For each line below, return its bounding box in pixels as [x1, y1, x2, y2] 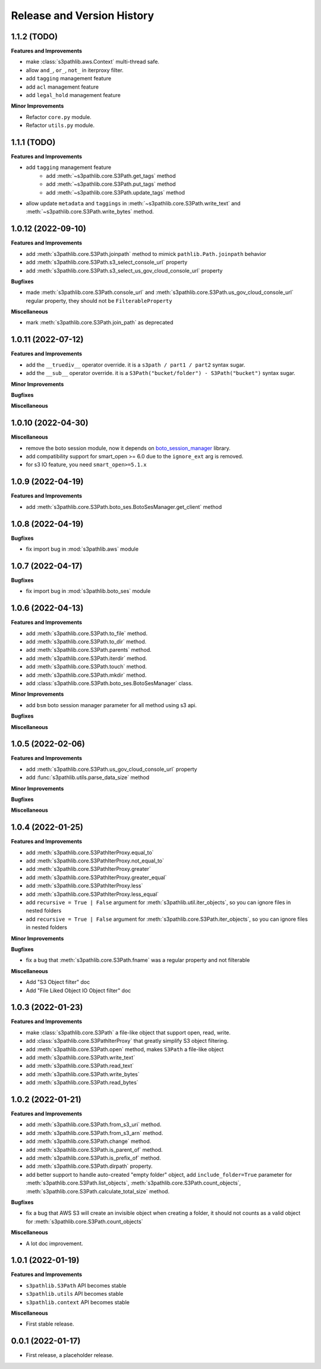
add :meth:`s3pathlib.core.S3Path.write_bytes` [26, 1070, 140, 1077]
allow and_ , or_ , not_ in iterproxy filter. [26, 66, 124, 74]
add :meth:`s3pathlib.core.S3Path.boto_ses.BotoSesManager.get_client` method [26, 503, 222, 510]
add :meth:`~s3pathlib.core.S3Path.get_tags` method [46, 172, 176, 179]
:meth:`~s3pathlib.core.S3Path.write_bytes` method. [26, 208, 154, 215]
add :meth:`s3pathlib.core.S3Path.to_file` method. [26, 630, 148, 637]
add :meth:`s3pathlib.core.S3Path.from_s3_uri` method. [26, 1121, 162, 1128]
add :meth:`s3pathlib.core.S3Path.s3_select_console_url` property [26, 259, 188, 266]
